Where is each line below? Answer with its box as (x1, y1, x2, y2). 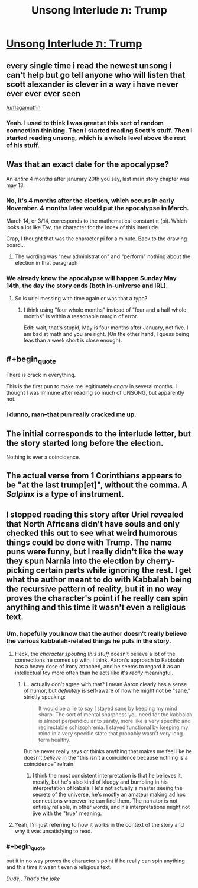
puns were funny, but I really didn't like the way (6, 547, 184, 557)
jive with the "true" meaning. (32, 810, 102, 817)
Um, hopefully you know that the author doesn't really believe (6, 629, 187, 638)
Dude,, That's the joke (6, 875, 60, 882)
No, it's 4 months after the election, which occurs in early (6, 196, 174, 205)
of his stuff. (6, 141, 40, 149)
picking (6, 565, 34, 575)
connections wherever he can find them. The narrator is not (32, 797, 178, 804)
